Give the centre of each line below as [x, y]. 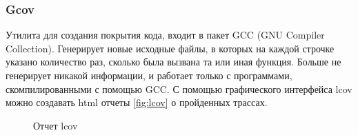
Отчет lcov [56, 125]
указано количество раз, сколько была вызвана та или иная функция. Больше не [173, 62]
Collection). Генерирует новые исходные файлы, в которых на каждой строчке [170, 48]
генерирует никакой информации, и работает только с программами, [149, 75]
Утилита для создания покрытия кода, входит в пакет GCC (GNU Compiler [165, 35]
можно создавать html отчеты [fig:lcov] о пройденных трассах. [137, 102]
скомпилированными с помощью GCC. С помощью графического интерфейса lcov [179, 89]
